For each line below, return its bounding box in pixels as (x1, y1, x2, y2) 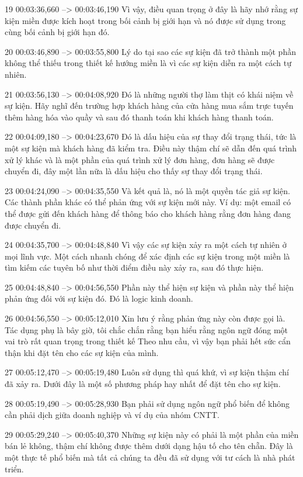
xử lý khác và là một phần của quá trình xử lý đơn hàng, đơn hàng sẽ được (5, 153, 275, 165)
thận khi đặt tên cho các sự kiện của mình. (5, 346, 159, 358)
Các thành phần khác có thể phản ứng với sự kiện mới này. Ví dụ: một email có (5, 196, 291, 208)
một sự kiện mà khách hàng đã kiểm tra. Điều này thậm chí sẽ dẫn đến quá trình (5, 141, 297, 154)
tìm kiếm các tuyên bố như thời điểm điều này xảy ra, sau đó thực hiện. (5, 261, 264, 274)
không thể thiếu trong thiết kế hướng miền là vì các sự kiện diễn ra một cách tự (5, 57, 291, 69)
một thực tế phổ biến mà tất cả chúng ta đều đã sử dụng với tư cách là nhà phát (5, 451, 295, 463)
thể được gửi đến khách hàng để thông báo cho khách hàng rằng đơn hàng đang (5, 207, 291, 219)
